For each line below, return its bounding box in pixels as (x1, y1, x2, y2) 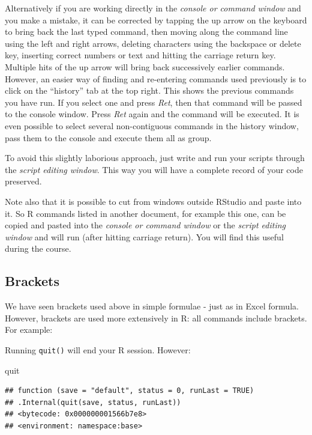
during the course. (5, 242, 71, 255)
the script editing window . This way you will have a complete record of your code (5, 163, 303, 175)
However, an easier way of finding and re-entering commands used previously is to (5, 72, 307, 85)
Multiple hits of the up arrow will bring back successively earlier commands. (5, 60, 285, 73)
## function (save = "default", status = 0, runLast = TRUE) (5, 386, 254, 395)
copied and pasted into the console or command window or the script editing (5, 219, 286, 231)
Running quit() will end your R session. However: (5, 343, 191, 356)
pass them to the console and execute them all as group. (5, 131, 212, 144)
